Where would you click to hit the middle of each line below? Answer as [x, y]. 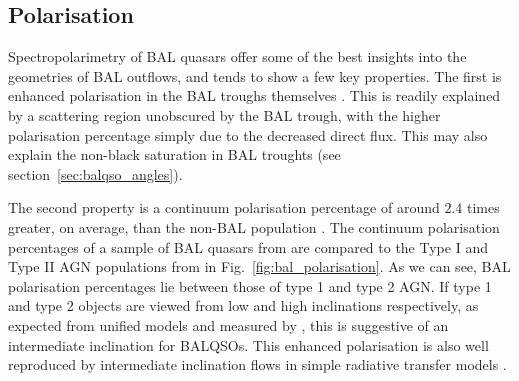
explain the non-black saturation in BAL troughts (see [174, 154]
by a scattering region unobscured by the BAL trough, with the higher [224, 114]
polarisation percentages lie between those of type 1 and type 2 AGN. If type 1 [250, 285]
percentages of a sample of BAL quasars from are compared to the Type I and [248, 246]
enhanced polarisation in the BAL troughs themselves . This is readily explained [254, 95]
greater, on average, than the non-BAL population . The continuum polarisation [254, 226]
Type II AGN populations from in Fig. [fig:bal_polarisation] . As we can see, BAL [259, 266]
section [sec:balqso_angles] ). [95, 173]
